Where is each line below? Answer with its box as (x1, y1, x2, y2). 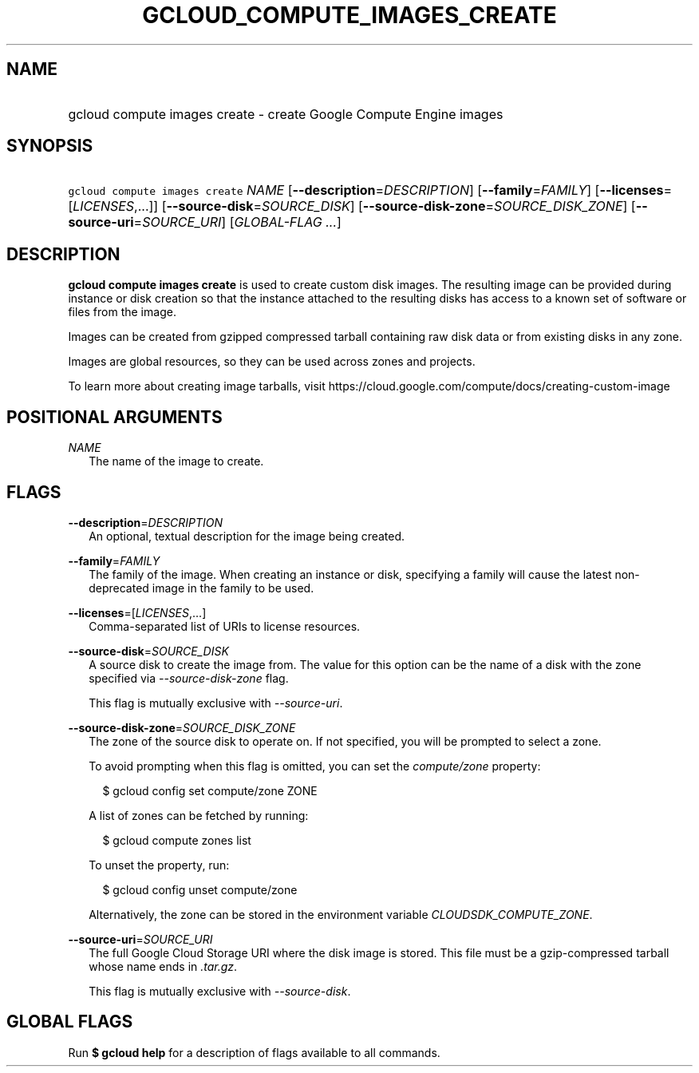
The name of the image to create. (89, 454, 264, 469)
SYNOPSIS (6, 136, 93, 156)
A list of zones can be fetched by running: (89, 808, 309, 822)
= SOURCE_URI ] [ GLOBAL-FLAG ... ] (133, 214, 342, 231)
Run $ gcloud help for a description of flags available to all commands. (68, 1045, 440, 1059)
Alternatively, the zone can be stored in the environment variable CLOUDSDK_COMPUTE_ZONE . (89, 907, 593, 921)
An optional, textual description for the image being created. (89, 529, 405, 543)
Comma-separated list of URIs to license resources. (89, 619, 361, 633)
